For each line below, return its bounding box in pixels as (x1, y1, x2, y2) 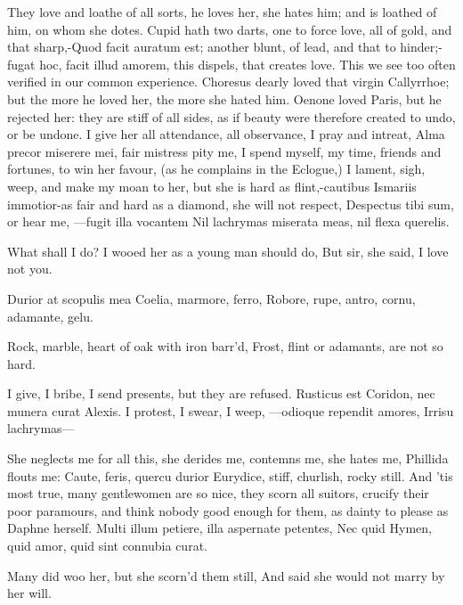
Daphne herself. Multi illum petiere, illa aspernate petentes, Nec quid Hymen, (7, 519, 432, 537)
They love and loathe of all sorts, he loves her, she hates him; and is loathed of (7, 3, 437, 20)
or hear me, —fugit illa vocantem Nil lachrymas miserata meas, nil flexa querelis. (7, 212, 450, 231)
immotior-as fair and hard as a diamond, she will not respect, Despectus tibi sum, (7, 194, 454, 213)
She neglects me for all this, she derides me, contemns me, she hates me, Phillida (7, 449, 449, 468)
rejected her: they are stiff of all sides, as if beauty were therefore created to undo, (7, 107, 456, 126)
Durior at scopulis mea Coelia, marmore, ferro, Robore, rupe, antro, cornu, (7, 289, 416, 307)
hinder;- (400, 37, 443, 56)
